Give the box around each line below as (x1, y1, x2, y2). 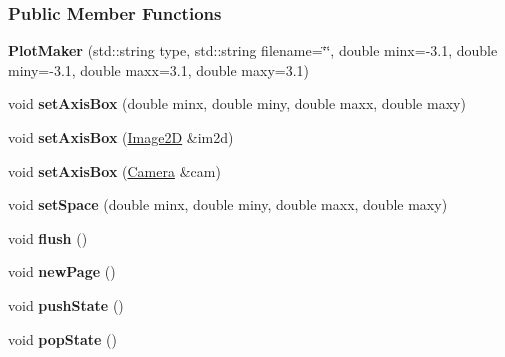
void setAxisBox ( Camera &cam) (8, 160, 221, 181)
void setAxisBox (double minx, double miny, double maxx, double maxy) (8, 93, 466, 114)
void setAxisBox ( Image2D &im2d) (8, 127, 234, 147)
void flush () (8, 227, 88, 248)
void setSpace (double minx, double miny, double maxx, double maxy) (8, 194, 448, 215)
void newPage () (8, 261, 116, 282)
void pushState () (8, 294, 124, 315)
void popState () (8, 328, 117, 349)
